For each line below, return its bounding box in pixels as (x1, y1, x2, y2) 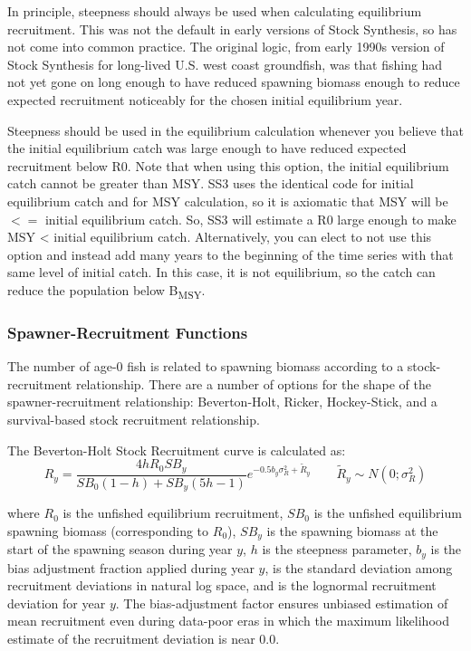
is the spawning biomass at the (266, 521, 438, 540)
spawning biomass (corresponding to (7, 521, 209, 540)
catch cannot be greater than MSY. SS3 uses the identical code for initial (7, 174, 414, 193)
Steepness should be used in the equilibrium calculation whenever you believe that (7, 120, 465, 139)
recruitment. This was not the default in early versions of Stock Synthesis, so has (7, 19, 457, 38)
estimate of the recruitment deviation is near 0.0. (7, 629, 280, 648)
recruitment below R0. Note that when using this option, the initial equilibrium (7, 156, 449, 175)
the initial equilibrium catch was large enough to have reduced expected (7, 139, 407, 158)
